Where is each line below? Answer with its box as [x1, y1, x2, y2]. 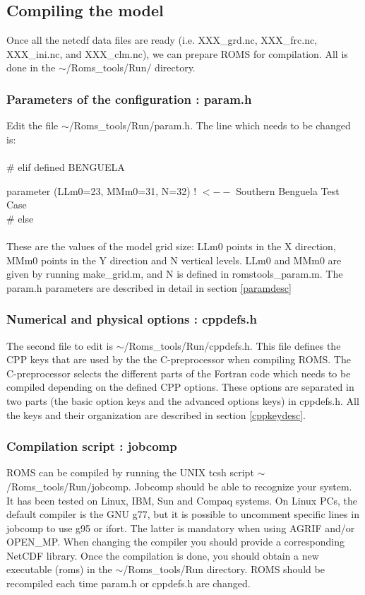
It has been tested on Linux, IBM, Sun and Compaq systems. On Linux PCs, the [6, 493, 358, 507]
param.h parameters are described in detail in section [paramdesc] [6, 280, 292, 295]
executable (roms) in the [6, 562, 112, 577]
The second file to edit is [6, 338, 114, 353]
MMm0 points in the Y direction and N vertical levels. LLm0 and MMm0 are [6, 252, 342, 267]
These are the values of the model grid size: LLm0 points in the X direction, [6, 238, 336, 253]
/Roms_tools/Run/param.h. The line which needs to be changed [68, 118, 351, 133]
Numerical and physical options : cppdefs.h [6, 310, 257, 328]
